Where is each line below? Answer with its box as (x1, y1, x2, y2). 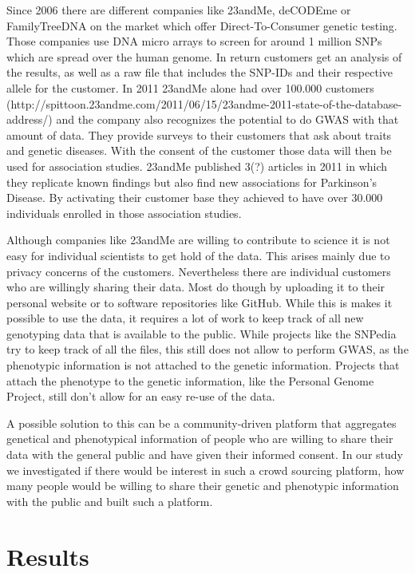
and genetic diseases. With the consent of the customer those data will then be (6, 142, 392, 159)
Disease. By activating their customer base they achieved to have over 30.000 (6, 189, 383, 206)
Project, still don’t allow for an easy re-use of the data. (6, 388, 275, 405)
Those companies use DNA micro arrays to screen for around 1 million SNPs (6, 33, 382, 49)
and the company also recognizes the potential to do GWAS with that (56, 111, 399, 128)
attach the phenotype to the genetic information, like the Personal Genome (6, 372, 374, 389)
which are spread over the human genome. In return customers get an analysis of (6, 48, 402, 65)
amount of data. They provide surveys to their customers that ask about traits (6, 126, 392, 143)
